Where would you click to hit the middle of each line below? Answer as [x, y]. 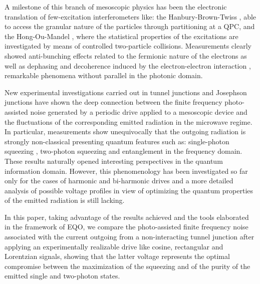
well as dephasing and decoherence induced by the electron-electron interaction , [128, 65]
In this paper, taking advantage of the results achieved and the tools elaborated [127, 217]
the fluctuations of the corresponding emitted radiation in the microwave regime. [128, 121]
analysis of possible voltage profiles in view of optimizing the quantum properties [129, 190]
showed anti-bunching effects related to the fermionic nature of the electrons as [126, 55]
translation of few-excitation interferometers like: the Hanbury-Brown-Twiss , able [131, 16]
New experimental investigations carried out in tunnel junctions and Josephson [126, 92]
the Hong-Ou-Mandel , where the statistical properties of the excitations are [121, 36]
